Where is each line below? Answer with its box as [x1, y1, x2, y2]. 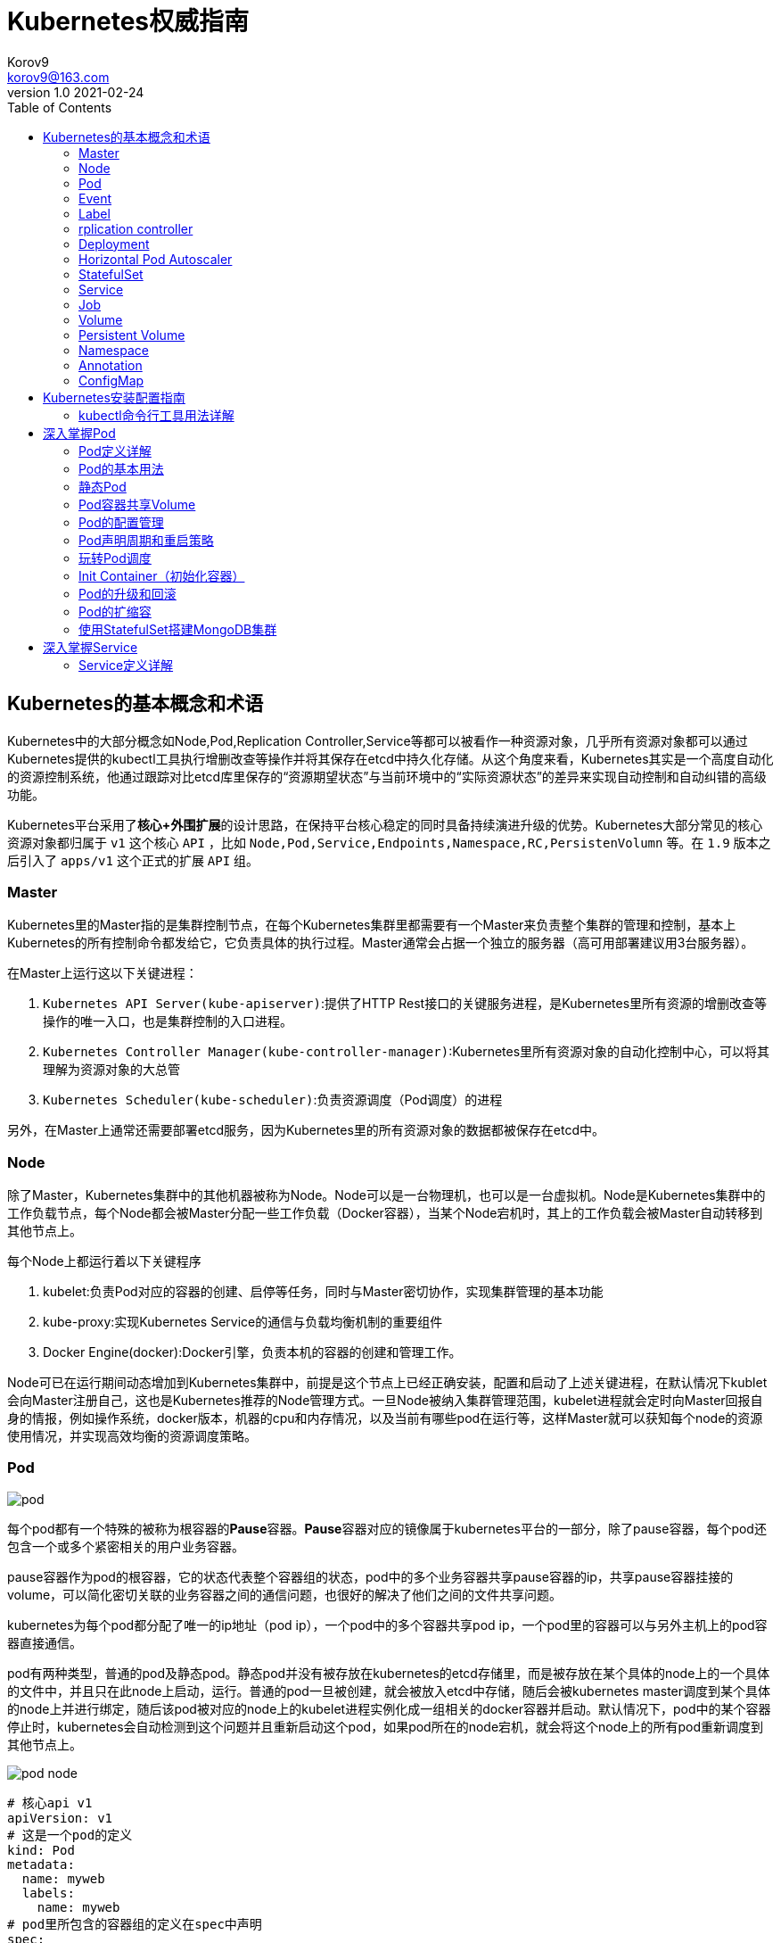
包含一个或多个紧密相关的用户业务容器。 [7, 1538, 244, 1554]
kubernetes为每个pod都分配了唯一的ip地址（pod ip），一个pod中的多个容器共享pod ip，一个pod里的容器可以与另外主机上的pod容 [7, 1616, 768, 1633]
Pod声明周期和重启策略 [78, 532, 214, 548]
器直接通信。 [7, 1634, 82, 1650]
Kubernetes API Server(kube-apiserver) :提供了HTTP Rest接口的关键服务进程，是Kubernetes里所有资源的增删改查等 [43, 996, 768, 1012]
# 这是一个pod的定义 [7, 1827, 133, 1842]
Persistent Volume [78, 327, 185, 343]
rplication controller [78, 220, 193, 236]
